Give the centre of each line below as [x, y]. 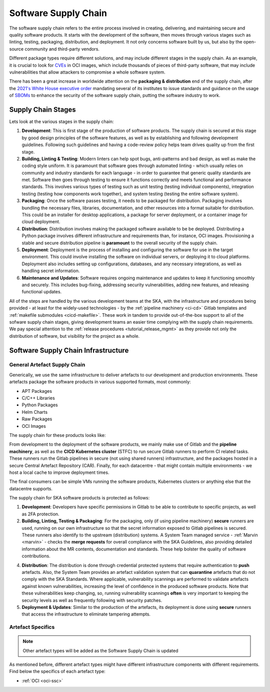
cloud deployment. [41, 222]
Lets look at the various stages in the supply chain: [61, 121]
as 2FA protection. [40, 514]
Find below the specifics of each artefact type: [57, 671]
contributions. [36, 556]
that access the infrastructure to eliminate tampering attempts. [86, 614]
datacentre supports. [31, 488]
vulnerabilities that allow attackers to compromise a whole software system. [87, 72]
